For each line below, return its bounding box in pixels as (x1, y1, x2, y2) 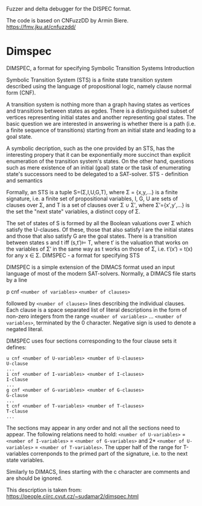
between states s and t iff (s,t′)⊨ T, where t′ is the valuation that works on (6, 238, 189, 246)
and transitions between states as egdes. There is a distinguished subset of (6, 107, 194, 114)
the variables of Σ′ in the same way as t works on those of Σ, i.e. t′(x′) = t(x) (6, 245, 193, 252)
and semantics (6, 177, 43, 184)
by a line (6, 276, 28, 283)
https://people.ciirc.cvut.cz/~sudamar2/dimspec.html (6, 493, 139, 500)
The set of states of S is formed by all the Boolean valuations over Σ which (6, 219, 192, 226)
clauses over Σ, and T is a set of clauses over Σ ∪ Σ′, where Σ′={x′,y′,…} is (6, 201, 190, 208)
